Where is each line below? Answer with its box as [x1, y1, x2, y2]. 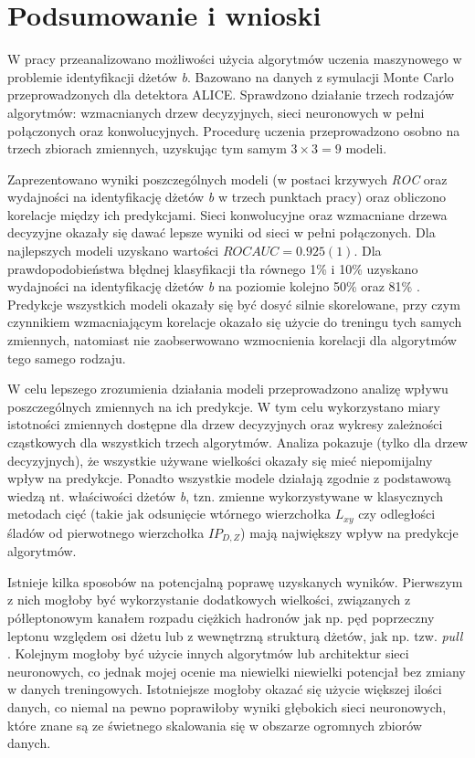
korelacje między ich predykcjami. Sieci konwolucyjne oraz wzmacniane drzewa [7, 205, 448, 224]
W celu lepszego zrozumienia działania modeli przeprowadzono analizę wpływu [7, 379, 449, 398]
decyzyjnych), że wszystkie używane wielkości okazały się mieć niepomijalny [7, 450, 433, 469]
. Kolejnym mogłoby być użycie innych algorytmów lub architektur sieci [7, 644, 409, 663]
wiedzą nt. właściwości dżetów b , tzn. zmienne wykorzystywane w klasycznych [7, 486, 443, 505]
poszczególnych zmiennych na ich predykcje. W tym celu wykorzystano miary [7, 396, 440, 416]
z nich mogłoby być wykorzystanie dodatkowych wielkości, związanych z [7, 590, 411, 609]
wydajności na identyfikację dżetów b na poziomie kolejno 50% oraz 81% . [7, 277, 420, 296]
